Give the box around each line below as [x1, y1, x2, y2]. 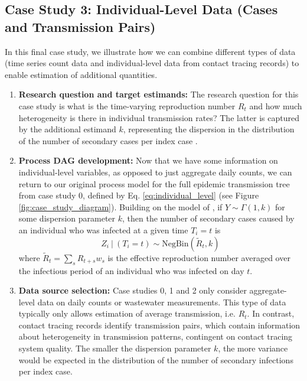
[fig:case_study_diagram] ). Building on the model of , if [18, 200, 223, 213]
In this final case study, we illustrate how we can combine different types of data [5, 45, 296, 57]
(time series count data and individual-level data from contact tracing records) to [5, 57, 299, 69]
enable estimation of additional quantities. [5, 68, 158, 80]
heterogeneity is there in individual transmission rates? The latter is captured [18, 111, 299, 123]
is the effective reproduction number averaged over [107, 251, 290, 263]
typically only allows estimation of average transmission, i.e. [18, 307, 236, 320]
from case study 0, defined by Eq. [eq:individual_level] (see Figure [18, 189, 259, 201]
